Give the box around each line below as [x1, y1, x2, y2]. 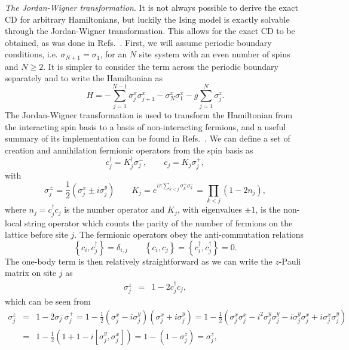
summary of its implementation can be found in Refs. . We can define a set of [5, 132, 290, 145]
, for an [100, 48, 127, 60]
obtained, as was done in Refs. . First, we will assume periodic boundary [5, 36, 272, 48]
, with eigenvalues [177, 203, 242, 216]
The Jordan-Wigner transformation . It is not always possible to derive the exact [5, 1, 298, 13]
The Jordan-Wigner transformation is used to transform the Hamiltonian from [5, 109, 293, 121]
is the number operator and [64, 203, 165, 216]
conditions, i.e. [5, 48, 58, 60]
